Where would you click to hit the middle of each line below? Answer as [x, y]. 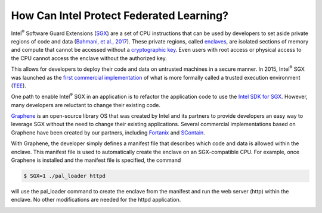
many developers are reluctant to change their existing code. [86, 105]
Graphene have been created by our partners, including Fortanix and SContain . [108, 132]
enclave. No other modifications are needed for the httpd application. [96, 200]
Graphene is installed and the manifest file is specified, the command [96, 160]
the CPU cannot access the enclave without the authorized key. [89, 58]
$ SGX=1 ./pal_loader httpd [64, 176]
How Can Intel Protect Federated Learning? [120, 15]
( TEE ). [19, 86]
